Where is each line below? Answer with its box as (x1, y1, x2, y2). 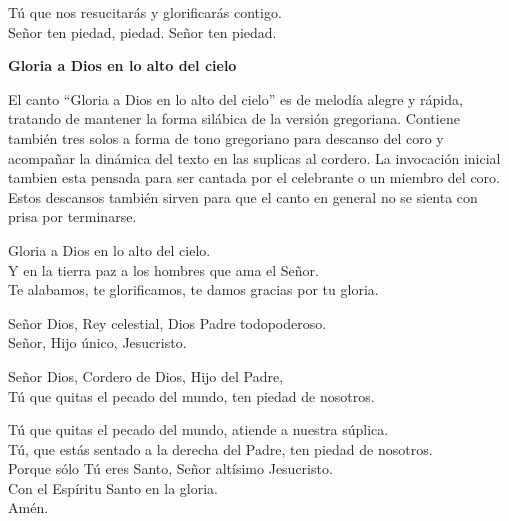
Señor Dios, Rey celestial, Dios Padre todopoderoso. (8, 312, 327, 333)
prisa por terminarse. (8, 206, 137, 227)
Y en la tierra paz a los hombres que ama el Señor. (8, 259, 319, 280)
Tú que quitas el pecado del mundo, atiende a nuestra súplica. (8, 419, 389, 440)
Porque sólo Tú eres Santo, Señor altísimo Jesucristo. (8, 458, 333, 479)
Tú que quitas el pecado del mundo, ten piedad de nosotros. (8, 385, 375, 406)
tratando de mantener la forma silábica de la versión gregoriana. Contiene (8, 108, 460, 129)
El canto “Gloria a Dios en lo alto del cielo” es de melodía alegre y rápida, (8, 88, 463, 109)
